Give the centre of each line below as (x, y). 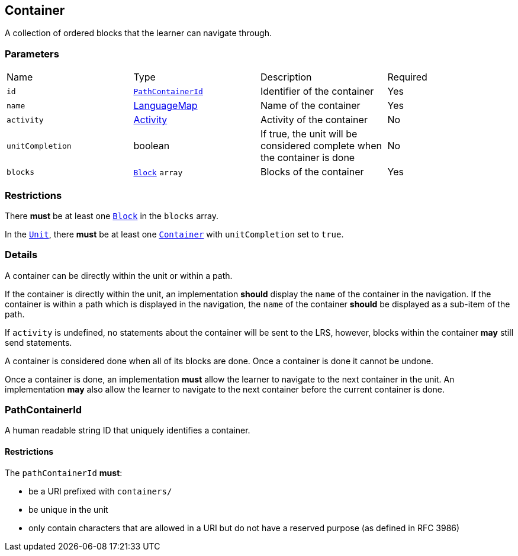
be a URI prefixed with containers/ (100, 491)
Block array (158, 173)
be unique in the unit (68, 509)
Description (286, 77)
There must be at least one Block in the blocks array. (112, 216)
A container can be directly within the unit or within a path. (119, 275)
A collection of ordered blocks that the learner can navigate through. (138, 33)
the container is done (308, 158)
